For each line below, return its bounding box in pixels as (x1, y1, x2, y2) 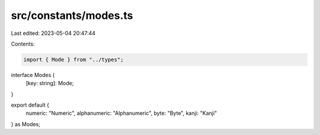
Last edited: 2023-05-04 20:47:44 (11, 30, 96, 37)
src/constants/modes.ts (11, 9, 133, 22)
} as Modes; (11, 120, 41, 127)
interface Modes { (11, 71, 55, 78)
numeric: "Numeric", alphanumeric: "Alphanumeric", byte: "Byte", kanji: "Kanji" (25, 110, 217, 117)
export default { (11, 101, 50, 109)
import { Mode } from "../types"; (23, 56, 124, 63)
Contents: (11, 40, 35, 47)
